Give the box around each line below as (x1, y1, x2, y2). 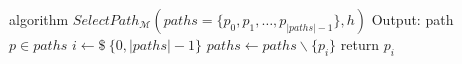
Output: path (371, 9, 454, 29)
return (340, 34, 379, 54)
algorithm (9, 9, 69, 29)
